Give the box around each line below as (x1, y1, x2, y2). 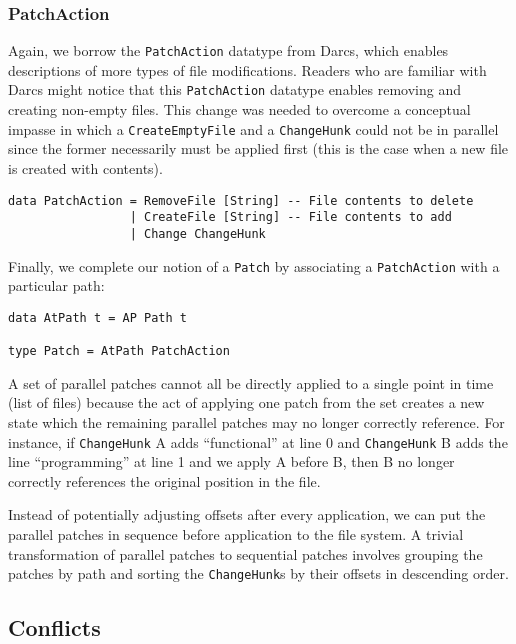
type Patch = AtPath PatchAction (8, 344, 230, 359)
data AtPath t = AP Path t (8, 310, 187, 325)
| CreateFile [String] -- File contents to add (129, 210, 452, 225)
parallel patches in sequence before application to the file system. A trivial (8, 523, 464, 544)
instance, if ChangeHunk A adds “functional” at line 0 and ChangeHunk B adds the (8, 431, 508, 452)
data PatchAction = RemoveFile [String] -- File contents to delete (8, 193, 474, 208)
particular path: (8, 275, 105, 296)
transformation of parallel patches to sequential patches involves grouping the (8, 543, 483, 564)
